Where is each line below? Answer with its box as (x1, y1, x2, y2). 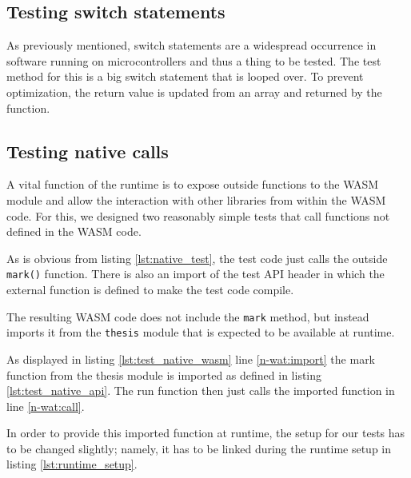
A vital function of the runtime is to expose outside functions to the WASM (6, 176, 379, 193)
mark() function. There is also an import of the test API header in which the (6, 265, 385, 282)
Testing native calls (6, 138, 169, 163)
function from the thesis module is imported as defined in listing (6, 366, 322, 383)
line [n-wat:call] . (6, 397, 85, 414)
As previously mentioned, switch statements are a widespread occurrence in (6, 37, 377, 54)
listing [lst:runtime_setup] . (6, 456, 138, 472)
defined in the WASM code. (6, 223, 142, 240)
